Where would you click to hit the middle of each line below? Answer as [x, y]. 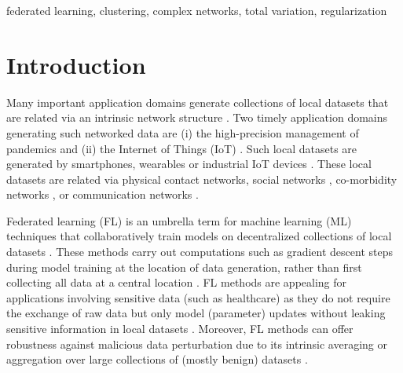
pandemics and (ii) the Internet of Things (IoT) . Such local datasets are [182, 148]
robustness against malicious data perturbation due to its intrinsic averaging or [197, 344]
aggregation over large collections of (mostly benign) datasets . [157, 359]
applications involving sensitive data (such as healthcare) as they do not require [198, 297]
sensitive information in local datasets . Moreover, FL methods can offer [180, 329]
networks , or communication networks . [103, 194]
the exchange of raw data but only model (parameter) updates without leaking [196, 313]
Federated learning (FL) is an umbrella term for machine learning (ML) [179, 220]
